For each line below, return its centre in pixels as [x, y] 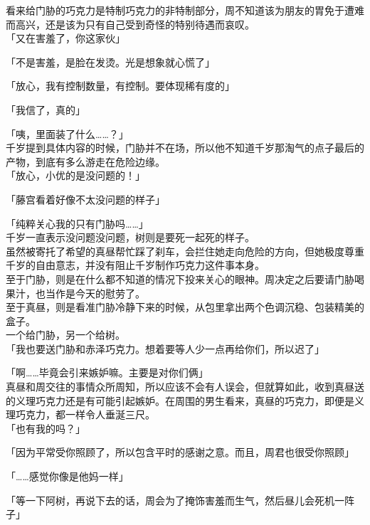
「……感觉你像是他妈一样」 [67, 476]
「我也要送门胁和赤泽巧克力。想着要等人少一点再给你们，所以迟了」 [165, 348]
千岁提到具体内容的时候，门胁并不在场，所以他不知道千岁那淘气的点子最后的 [185, 148]
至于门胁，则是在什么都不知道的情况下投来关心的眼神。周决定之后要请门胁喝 [185, 279]
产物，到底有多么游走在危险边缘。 [85, 161]
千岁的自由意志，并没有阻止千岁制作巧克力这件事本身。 [135, 265]
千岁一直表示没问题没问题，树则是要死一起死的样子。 [130, 237]
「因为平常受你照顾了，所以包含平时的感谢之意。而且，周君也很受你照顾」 [180, 452]
